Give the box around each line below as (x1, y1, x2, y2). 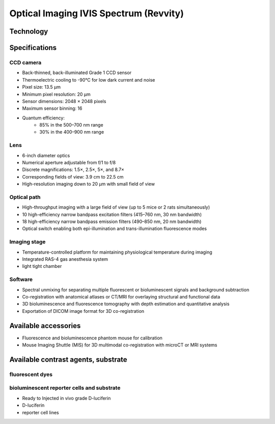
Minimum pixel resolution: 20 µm (22, 91, 91, 97)
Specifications (9, 43, 57, 52)
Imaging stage (9, 238, 46, 245)
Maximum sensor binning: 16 (22, 105, 82, 112)
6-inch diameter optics (22, 152, 70, 158)
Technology (9, 27, 48, 36)
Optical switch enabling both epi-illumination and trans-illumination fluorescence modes (22, 226, 207, 232)
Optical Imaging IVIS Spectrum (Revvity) (9, 8, 184, 19)
